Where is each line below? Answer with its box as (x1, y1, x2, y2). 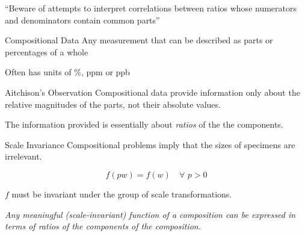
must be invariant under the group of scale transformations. (11, 187, 232, 200)
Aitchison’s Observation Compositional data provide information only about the (5, 85, 300, 98)
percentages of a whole (5, 45, 88, 58)
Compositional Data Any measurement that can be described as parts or (5, 34, 273, 46)
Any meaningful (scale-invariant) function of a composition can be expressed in (5, 208, 296, 220)
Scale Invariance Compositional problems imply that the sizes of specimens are (5, 138, 295, 151)
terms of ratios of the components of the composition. (5, 220, 201, 232)
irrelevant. (5, 150, 42, 163)
